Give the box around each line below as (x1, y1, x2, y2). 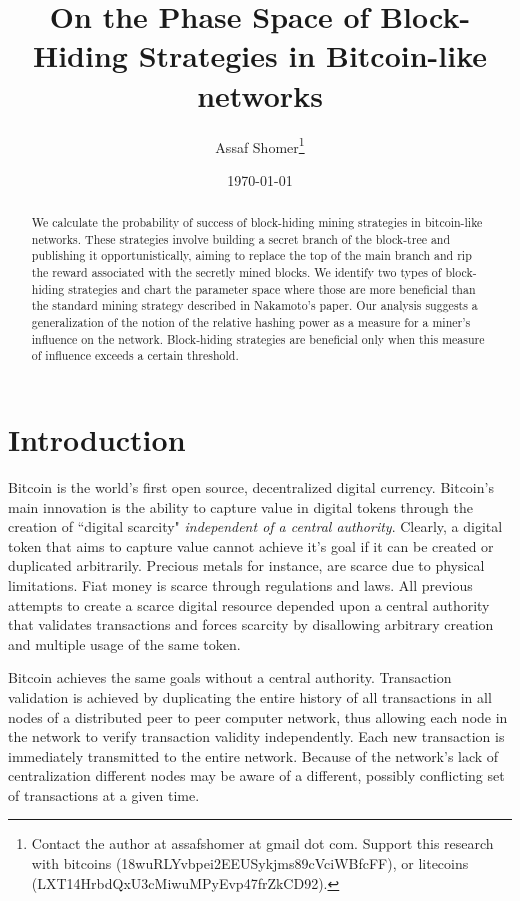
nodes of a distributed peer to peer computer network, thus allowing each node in (8, 706, 508, 727)
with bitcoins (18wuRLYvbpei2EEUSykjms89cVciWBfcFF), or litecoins (31, 853, 469, 874)
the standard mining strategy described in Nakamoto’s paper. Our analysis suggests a (31, 297, 478, 314)
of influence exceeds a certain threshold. (31, 347, 239, 364)
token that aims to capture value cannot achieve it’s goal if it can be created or (8, 535, 494, 556)
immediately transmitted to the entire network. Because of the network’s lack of (8, 745, 499, 766)
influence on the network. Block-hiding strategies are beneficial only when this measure (31, 330, 485, 347)
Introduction (8, 419, 186, 460)
